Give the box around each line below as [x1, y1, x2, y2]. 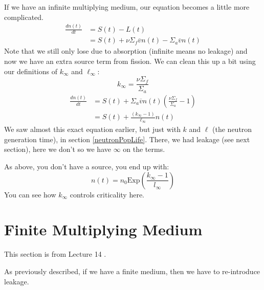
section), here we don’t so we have [4, 144, 111, 154]
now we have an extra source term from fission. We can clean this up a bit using [4, 55, 256, 66]
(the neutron [212, 124, 252, 135]
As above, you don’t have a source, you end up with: [4, 161, 169, 172]
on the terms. [123, 144, 165, 154]
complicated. [4, 11, 43, 22]
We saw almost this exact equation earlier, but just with [4, 124, 181, 135]
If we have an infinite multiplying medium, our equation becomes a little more [4, 2, 250, 12]
